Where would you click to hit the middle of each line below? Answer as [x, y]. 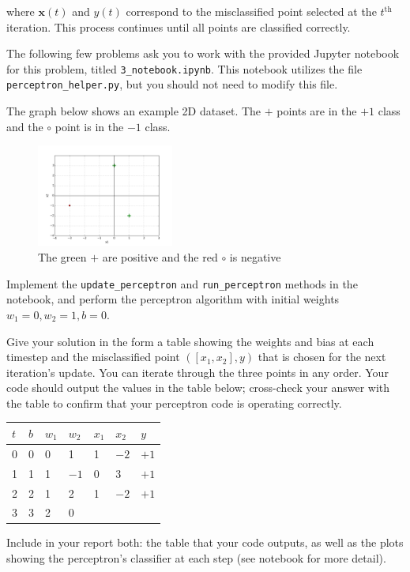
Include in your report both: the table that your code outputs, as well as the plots [205, 542]
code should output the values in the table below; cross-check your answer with [198, 388]
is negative [255, 257]
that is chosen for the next [322, 357]
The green [62, 257]
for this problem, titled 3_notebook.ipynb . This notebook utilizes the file [184, 68]
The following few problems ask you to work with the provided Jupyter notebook [203, 53]
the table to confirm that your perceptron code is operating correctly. [174, 403]
